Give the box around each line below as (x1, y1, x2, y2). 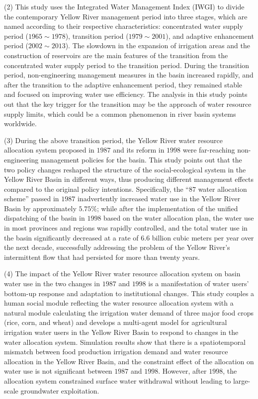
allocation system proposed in (4, 145, 94, 155)
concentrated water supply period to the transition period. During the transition (4, 60, 250, 70)
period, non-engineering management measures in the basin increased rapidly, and (4, 70, 254, 80)
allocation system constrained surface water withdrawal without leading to (4, 375, 231, 386)
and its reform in (113, 145, 165, 155)
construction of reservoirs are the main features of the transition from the (4, 50, 228, 60)
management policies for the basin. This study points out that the (40, 154, 242, 164)
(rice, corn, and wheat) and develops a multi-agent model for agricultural (4, 317, 227, 327)
